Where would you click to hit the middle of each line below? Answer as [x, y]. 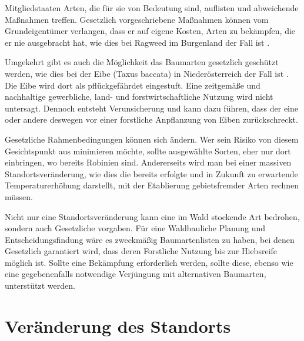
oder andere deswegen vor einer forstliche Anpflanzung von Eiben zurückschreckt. [151, 119]
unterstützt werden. [40, 286]
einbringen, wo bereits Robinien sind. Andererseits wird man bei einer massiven [148, 162]
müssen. [19, 196]
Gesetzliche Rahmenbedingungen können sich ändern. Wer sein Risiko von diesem [152, 139]
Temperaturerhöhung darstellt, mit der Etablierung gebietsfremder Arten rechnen [152, 185]
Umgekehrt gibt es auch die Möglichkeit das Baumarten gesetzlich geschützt [142, 62]
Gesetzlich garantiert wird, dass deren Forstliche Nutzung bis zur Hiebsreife [141, 251]
